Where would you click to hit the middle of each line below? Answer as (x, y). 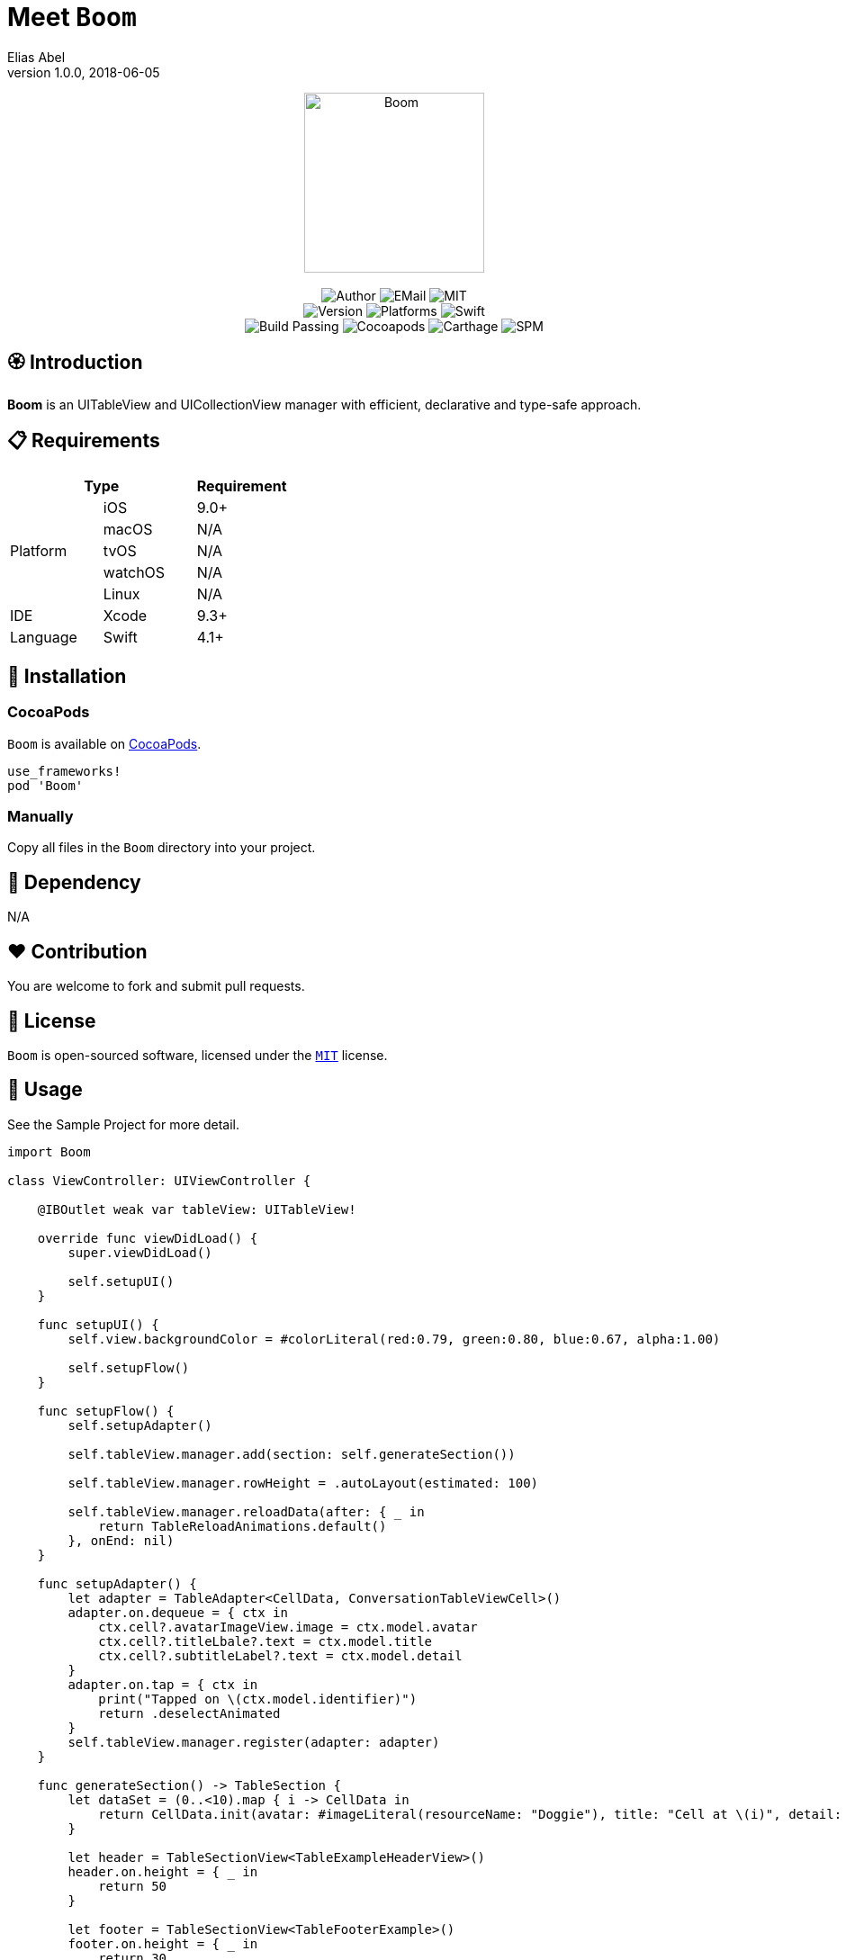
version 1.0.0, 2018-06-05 (84, 72)
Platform (39, 551)
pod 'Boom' (45, 785)
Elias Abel (36, 57)
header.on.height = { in (163, 1871)
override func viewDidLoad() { (148, 1238)
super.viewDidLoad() (140, 1252)
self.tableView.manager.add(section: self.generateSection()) (292, 1454)
